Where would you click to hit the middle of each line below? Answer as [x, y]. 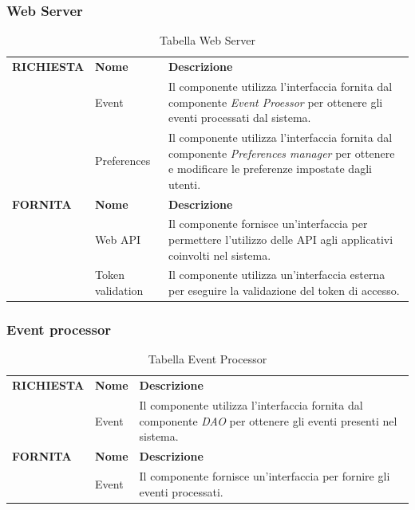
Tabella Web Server [207, 40]
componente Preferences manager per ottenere [282, 153]
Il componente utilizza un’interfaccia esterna [277, 275]
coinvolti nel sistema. [220, 255]
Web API [118, 239]
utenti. [185, 184]
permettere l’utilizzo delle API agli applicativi [281, 239]
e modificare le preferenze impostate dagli [270, 169]
